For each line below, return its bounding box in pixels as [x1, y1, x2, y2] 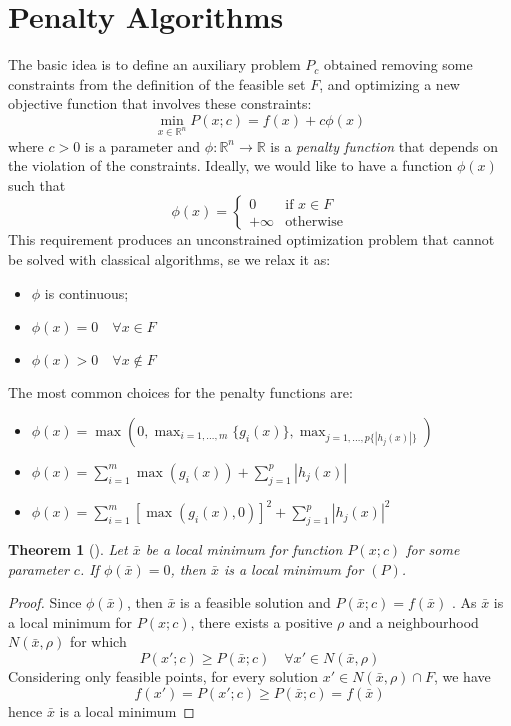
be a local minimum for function [145, 538, 343, 559]
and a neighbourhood [348, 611, 479, 632]
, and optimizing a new [319, 73, 460, 94]
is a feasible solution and [180, 592, 331, 613]
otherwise [285, 214, 343, 229]
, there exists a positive [190, 611, 333, 632]
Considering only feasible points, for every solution [8, 665, 319, 686]
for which [69, 631, 127, 652]
